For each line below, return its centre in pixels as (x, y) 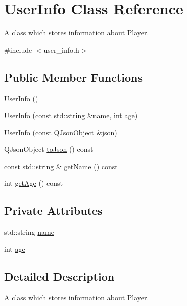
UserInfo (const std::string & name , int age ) (71, 115)
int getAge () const (33, 183)
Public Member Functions (73, 77)
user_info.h (61, 49)
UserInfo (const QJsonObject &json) (61, 132)
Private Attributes (53, 211)
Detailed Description (59, 276)
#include (18, 49)
